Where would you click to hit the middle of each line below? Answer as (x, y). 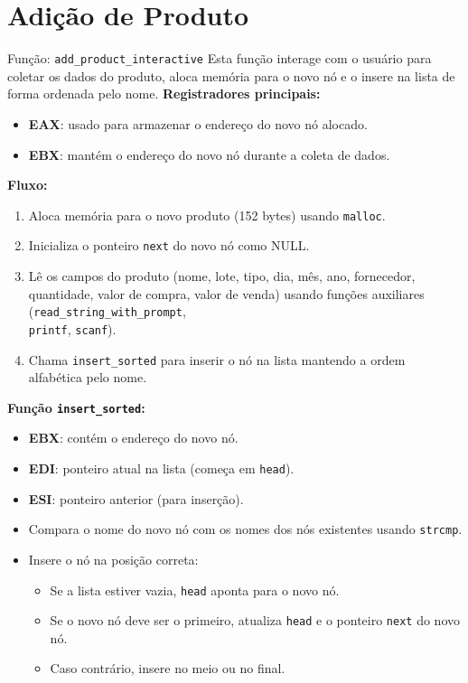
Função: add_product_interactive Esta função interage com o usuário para (220, 58)
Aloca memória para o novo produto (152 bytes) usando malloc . (207, 215)
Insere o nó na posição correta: (113, 559)
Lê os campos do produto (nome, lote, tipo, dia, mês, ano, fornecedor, (222, 276)
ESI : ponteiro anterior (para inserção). (136, 498)
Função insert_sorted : (76, 407)
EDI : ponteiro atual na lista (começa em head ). (161, 468)
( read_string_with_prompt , (107, 311)
